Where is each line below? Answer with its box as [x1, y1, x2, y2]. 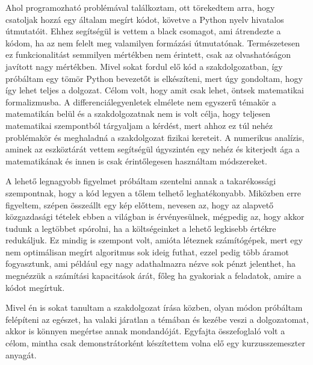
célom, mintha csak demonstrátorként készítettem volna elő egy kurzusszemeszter [5, 337, 305, 349]
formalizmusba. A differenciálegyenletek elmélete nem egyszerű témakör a [5, 95, 276, 108]
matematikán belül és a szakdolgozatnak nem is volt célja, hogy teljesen [5, 107, 271, 120]
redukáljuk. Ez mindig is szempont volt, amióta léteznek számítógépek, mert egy [5, 234, 303, 246]
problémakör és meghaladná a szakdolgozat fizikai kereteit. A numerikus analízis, [5, 131, 305, 143]
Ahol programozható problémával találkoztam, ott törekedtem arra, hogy [5, 1, 275, 13]
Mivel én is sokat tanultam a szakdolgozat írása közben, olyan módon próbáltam [5, 301, 303, 314]
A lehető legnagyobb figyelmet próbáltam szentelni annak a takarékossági [5, 175, 276, 187]
